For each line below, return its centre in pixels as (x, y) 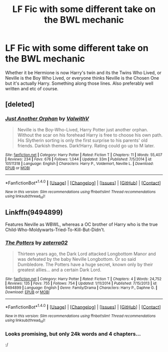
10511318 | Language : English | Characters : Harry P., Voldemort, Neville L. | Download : (79, 163)
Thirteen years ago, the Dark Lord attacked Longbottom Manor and (86, 254)
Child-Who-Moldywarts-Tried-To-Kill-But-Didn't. (55, 230)
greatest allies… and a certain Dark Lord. (59, 270)
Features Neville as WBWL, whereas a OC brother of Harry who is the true (81, 225)
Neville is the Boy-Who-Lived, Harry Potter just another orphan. (83, 129)
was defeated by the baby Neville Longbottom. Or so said (77, 259)
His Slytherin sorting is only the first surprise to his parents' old (82, 140)
